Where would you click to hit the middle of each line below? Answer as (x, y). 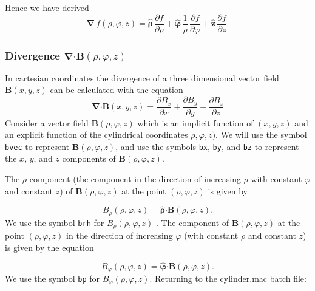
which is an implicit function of (195, 122)
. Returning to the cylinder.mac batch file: (228, 279)
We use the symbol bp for (52, 279)
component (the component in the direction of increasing (135, 178)
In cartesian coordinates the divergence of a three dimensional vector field (142, 77)
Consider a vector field (47, 122)
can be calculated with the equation (117, 90)
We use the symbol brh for (55, 222)
